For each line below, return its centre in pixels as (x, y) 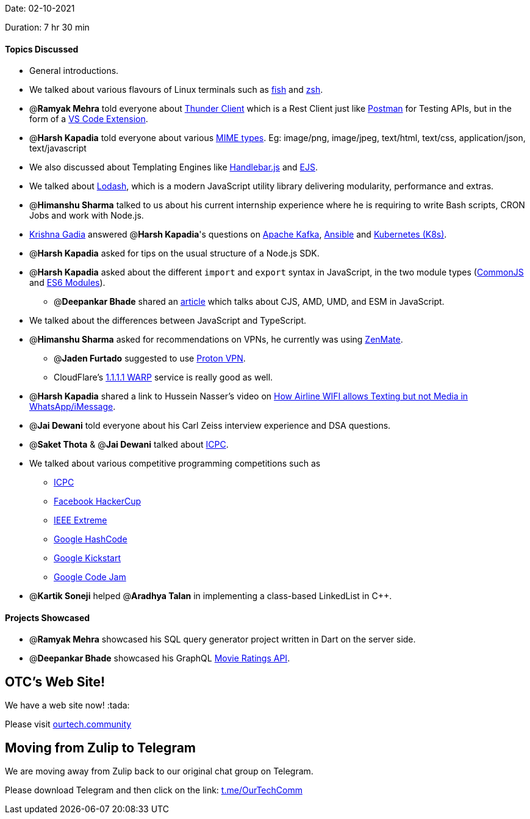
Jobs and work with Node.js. (87, 216)
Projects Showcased (48, 617)
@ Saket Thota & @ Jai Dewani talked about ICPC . (129, 445)
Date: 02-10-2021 (40, 8)
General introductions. (74, 71)
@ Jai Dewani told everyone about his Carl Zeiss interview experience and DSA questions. (210, 426)
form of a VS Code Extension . (89, 119)
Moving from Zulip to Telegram (101, 748)
